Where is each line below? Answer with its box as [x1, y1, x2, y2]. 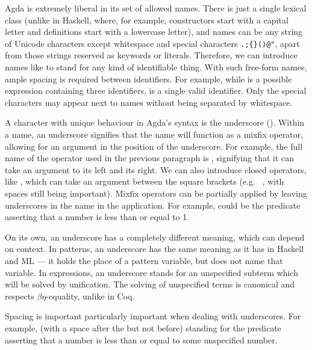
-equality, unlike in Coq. [46, 289, 135, 302]
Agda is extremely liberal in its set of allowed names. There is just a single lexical [5, 2, 307, 14]
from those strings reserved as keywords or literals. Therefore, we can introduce [5, 49, 298, 61]
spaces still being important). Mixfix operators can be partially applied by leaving [5, 186, 307, 199]
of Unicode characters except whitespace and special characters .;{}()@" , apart [5, 37, 300, 49]
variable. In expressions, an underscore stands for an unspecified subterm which [5, 266, 298, 278]
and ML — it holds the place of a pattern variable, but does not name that [5, 254, 283, 266]
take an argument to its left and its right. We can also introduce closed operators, [5, 163, 307, 176]
